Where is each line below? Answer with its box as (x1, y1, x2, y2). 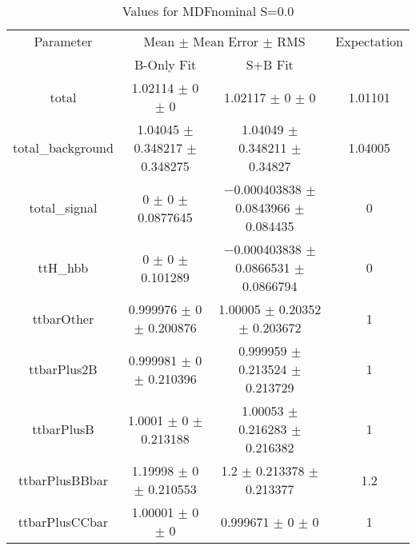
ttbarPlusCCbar (18, 512, 109, 531)
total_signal (29, 198, 98, 217)
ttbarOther (32, 309, 94, 328)
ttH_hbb (38, 258, 89, 277)
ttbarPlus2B (29, 360, 98, 378)
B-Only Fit (134, 55, 197, 74)
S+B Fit (246, 55, 294, 74)
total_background (13, 138, 114, 157)
